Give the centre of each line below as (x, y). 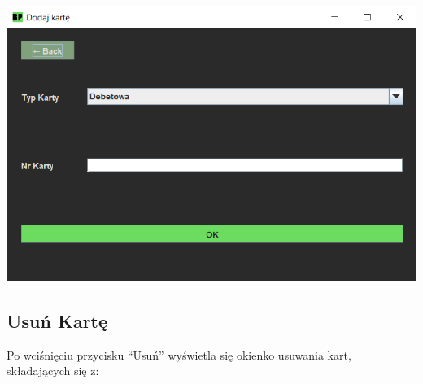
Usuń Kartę (57, 321)
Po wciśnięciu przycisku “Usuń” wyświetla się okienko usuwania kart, (179, 354)
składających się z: (53, 371)
